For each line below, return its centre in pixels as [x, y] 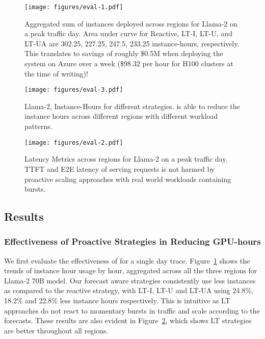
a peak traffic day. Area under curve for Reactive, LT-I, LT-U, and [128, 33]
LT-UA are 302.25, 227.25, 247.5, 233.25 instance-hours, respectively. [132, 43]
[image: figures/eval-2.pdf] [74, 142]
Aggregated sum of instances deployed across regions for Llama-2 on [131, 23]
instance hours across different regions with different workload [121, 116]
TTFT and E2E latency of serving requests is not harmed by [120, 168]
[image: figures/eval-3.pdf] [74, 90]
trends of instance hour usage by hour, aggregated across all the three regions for [131, 270]
